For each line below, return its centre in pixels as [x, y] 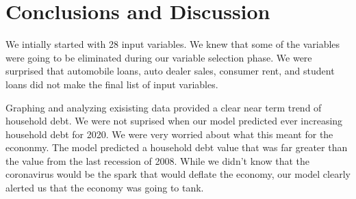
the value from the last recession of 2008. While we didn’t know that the [158, 160]
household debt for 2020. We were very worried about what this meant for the [169, 134]
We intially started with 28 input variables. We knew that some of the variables [173, 44]
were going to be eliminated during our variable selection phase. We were [159, 57]
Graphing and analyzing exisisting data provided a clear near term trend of [164, 107]
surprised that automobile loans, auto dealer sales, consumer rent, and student [170, 71]
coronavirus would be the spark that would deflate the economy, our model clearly [178, 174]
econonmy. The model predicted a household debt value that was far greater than [177, 147]
